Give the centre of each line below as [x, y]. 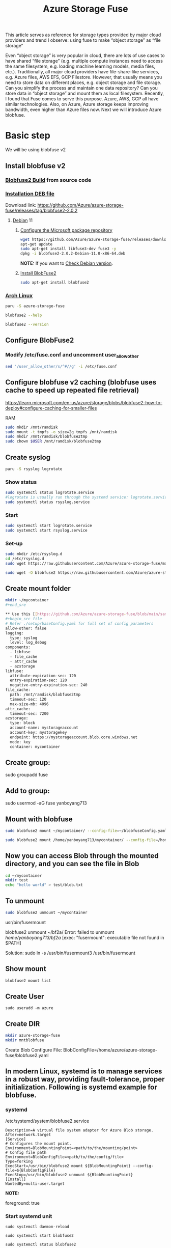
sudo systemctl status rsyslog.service [48, 502]
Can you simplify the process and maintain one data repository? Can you [81, 88]
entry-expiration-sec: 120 [38, 680]
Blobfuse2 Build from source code [48, 180]
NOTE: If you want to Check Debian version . [67, 263]
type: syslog [24, 638]
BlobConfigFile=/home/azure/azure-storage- [110, 1050]
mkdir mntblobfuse [25, 1040]
